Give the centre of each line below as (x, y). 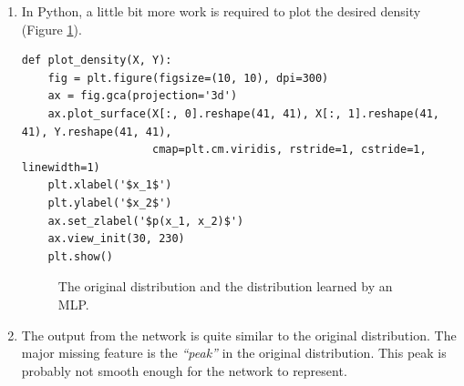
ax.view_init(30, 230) (116, 239)
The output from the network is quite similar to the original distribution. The (239, 335)
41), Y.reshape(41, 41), (97, 132)
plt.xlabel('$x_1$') (110, 185)
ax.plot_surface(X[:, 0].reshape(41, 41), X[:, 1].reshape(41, (243, 113)
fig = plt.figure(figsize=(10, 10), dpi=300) (188, 78)
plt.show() (81, 256)
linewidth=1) (61, 167)
